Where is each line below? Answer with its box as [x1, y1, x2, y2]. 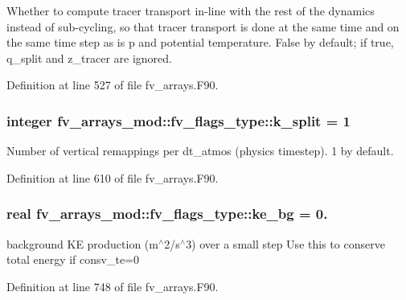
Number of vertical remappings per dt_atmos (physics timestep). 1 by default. [6, 142, 394, 159]
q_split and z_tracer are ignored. [6, 49, 172, 66]
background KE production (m [6, 235, 158, 252]
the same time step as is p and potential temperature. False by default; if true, [6, 34, 394, 51]
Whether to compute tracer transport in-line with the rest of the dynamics [6, 2, 375, 18]
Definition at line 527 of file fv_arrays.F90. [6, 76, 219, 93]
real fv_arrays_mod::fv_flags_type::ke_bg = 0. [6, 203, 328, 224]
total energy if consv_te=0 [6, 251, 140, 268]
